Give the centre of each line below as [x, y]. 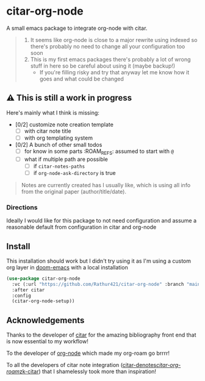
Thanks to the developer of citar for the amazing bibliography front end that [101, 335]
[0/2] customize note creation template [64, 124]
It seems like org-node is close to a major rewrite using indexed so [114, 40]
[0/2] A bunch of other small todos [59, 144]
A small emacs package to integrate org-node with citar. [77, 28]
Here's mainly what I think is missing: [53, 112]
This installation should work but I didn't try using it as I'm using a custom [99, 261]
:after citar [28, 290]
